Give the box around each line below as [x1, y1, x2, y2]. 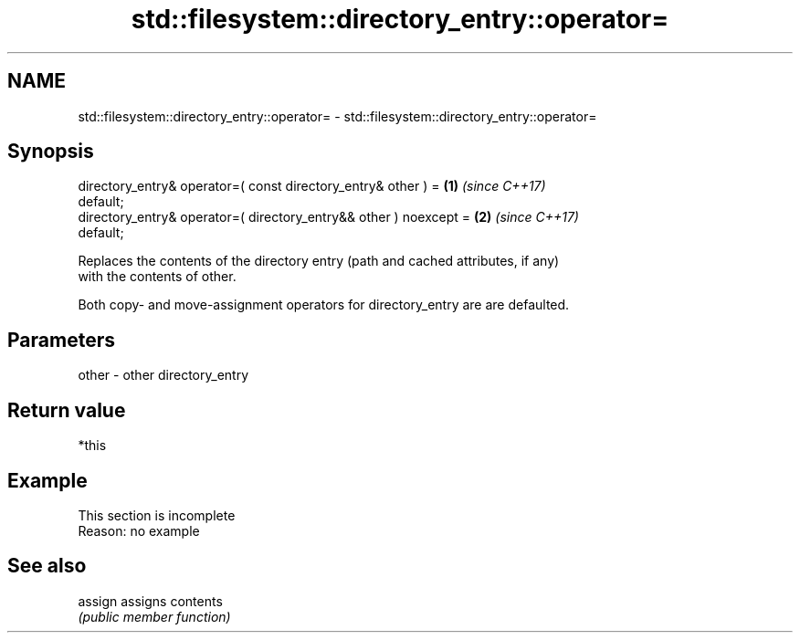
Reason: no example [78, 522, 200, 539]
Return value [7, 398, 126, 422]
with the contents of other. [78, 268, 237, 285]
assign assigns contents [78, 593, 223, 609]
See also [7, 554, 87, 578]
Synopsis [7, 140, 94, 163]
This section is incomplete [78, 507, 236, 523]
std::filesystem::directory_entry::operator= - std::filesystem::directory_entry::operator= [78, 108, 597, 124]
